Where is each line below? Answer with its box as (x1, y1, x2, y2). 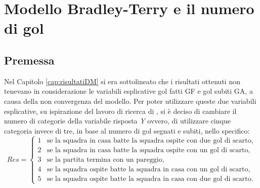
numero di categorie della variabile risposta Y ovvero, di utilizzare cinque (4, 115, 231, 126)
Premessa (4, 52, 55, 68)
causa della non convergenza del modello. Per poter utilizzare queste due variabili (4, 95, 256, 106)
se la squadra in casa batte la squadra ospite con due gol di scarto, (47, 137, 253, 144)
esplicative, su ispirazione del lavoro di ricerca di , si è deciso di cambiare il (4, 105, 237, 116)
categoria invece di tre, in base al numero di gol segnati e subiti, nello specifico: (4, 125, 250, 136)
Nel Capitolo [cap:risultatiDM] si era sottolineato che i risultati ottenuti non (4, 76, 240, 86)
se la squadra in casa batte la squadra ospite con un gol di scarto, (47, 146, 250, 154)
